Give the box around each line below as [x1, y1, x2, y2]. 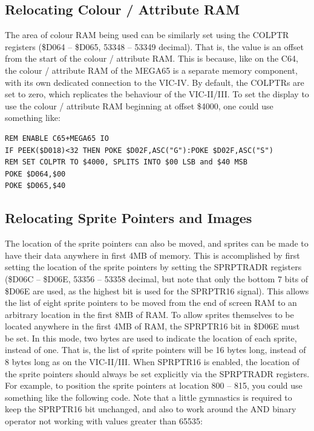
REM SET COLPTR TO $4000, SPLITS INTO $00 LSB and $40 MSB [5, 158, 247, 167]
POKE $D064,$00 [5, 169, 66, 178]
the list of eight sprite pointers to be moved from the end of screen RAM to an [5, 296, 297, 309]
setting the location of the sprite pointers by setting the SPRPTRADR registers [5, 261, 302, 273]
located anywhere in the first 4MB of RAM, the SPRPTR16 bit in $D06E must [5, 320, 300, 332]
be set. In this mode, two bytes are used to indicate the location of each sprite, [5, 331, 297, 344]
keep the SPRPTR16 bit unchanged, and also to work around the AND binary [5, 403, 296, 415]
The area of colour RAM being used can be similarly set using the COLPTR [5, 28, 289, 41]
